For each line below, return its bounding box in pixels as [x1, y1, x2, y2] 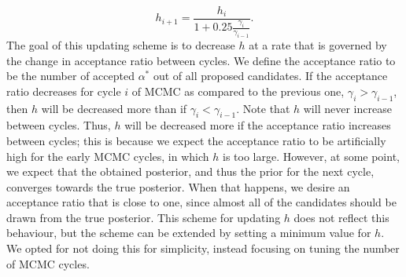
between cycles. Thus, [6, 117, 111, 133]
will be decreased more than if [41, 100, 187, 116]
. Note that [236, 100, 290, 116]
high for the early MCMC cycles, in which [6, 148, 209, 164]
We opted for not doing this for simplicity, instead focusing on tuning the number [6, 240, 400, 257]
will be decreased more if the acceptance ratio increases [124, 117, 391, 133]
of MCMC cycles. [6, 255, 90, 272]
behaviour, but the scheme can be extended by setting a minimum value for [6, 224, 371, 241]
